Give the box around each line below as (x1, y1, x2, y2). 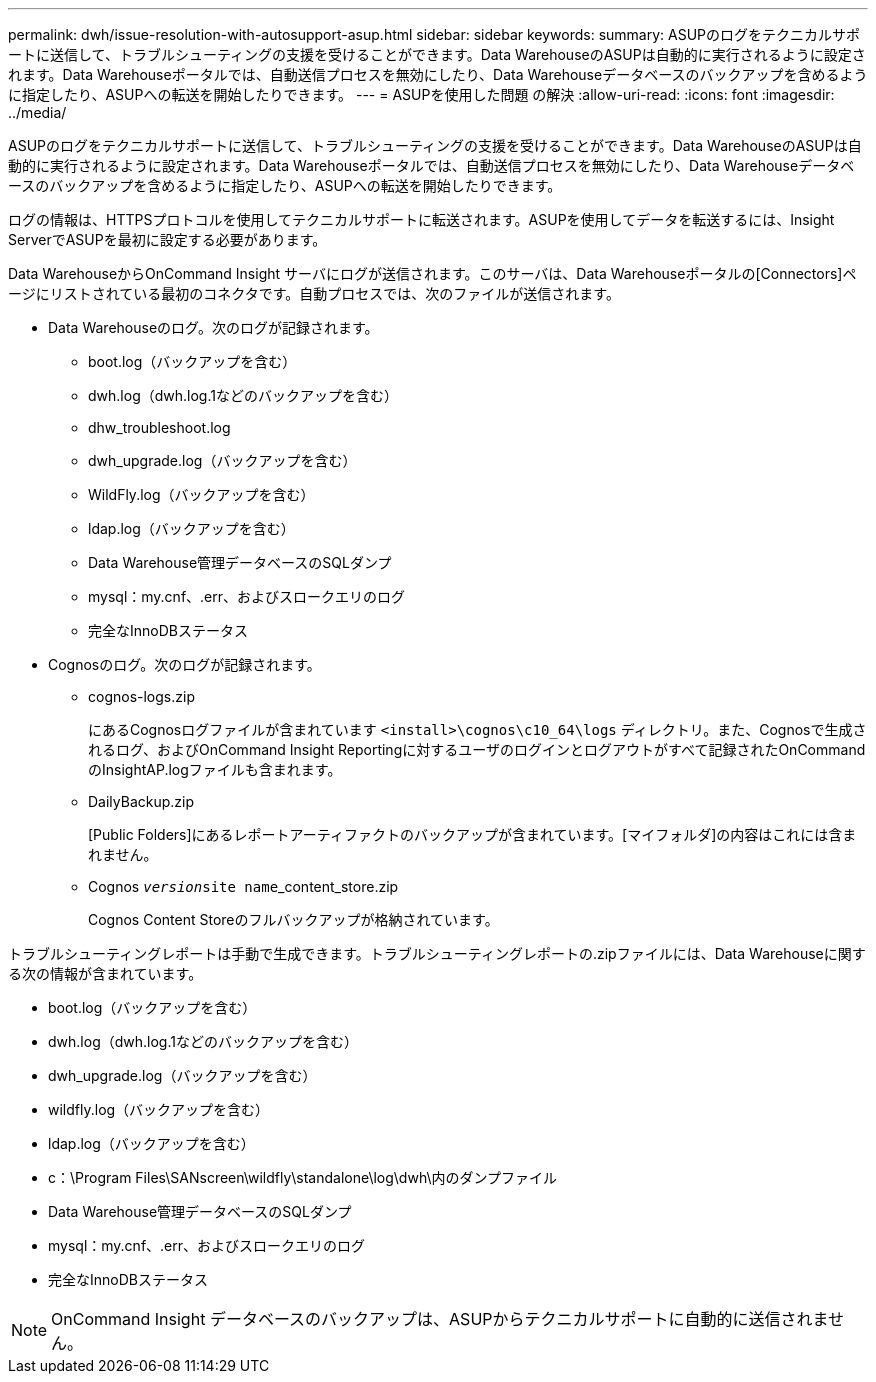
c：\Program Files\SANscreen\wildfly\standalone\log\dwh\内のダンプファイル (48, 1169, 558, 1186)
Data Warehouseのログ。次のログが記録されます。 (48, 319, 379, 336)
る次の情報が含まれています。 (8, 965, 203, 982)
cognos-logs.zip (88, 688, 195, 705)
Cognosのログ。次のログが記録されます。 (48, 656, 321, 673)
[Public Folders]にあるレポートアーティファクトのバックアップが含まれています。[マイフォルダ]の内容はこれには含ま (88, 826, 857, 843)
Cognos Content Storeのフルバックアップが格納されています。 (88, 911, 499, 928)
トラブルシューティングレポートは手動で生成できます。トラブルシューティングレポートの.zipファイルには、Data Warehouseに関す (8, 945, 866, 962)
